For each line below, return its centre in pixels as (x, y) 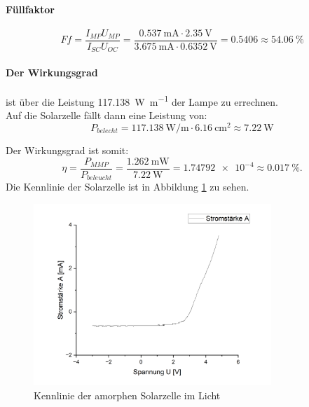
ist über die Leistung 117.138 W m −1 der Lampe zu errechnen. (142, 101)
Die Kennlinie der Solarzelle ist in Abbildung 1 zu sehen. (128, 187)
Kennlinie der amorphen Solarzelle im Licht (127, 395)
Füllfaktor (30, 9)
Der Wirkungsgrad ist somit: (67, 150)
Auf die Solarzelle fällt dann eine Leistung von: (107, 115)
